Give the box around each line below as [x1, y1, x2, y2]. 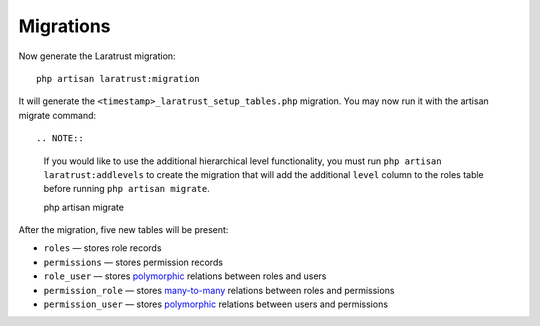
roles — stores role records [43, 242, 162, 254]
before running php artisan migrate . [43, 183, 210, 195]
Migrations [18, 15, 111, 37]
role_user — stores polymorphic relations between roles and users [43, 270, 327, 282]
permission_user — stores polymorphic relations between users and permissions [43, 298, 389, 310]
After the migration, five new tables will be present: [18, 224, 229, 236]
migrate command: [18, 109, 97, 121]
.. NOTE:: [36, 133, 84, 144]
